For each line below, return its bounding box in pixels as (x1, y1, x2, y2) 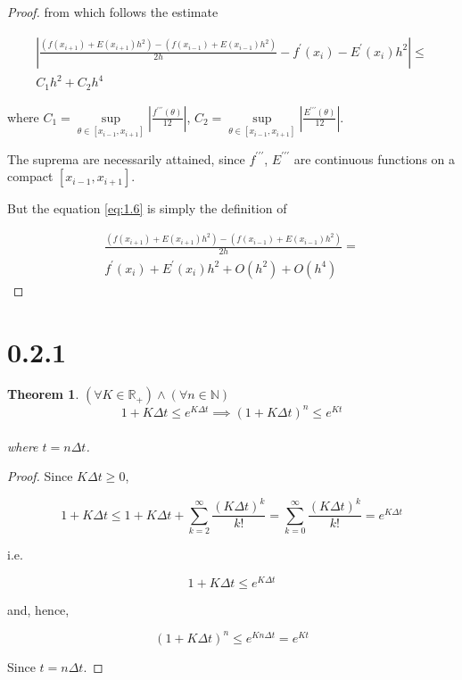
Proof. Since (7, 467, 73, 485)
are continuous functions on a (293, 149, 456, 168)
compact (7, 167, 54, 186)
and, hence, (7, 600, 70, 618)
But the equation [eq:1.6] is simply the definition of (7, 199, 287, 218)
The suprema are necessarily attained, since (7, 149, 245, 168)
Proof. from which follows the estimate (7, 3, 219, 21)
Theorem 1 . (7, 385, 79, 403)
